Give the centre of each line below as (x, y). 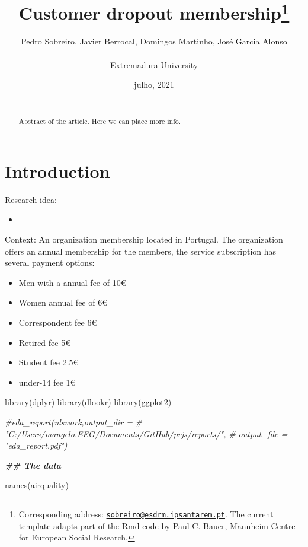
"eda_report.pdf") (36, 445)
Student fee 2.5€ (49, 362)
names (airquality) (37, 485)
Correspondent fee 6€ (58, 322)
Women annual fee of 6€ (63, 302)
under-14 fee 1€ (47, 382)
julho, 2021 (154, 85)
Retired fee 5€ (44, 342)
